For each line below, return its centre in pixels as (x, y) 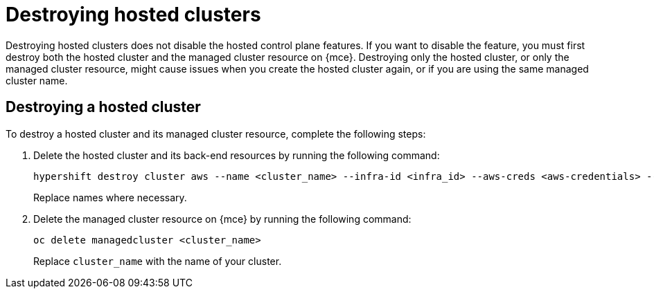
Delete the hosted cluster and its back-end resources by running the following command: (237, 155)
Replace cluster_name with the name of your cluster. (158, 261)
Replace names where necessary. (110, 197)
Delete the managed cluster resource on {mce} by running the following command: (222, 219)
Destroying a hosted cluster (103, 107)
